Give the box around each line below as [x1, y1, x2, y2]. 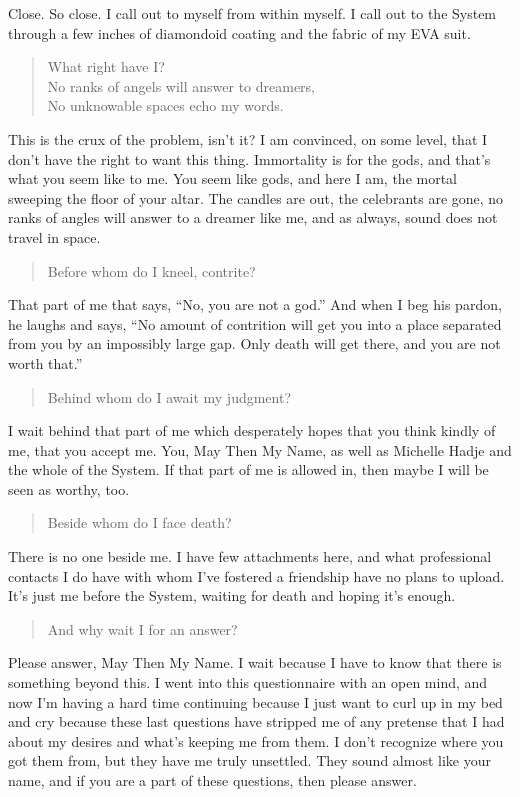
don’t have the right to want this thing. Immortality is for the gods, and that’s [8, 148, 491, 169]
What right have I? [47, 56, 165, 77]
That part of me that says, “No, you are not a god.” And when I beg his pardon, [8, 294, 502, 315]
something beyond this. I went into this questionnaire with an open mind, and [8, 672, 488, 693]
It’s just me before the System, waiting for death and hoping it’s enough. [8, 585, 456, 606]
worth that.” [8, 352, 83, 373]
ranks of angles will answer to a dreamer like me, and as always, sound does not [8, 207, 498, 228]
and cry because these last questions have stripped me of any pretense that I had [8, 711, 505, 732]
